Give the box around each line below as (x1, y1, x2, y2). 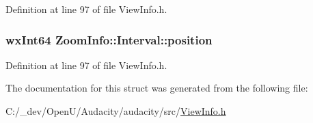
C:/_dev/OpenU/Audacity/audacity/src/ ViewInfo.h (5, 104, 226, 118)
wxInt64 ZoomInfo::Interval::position (5, 31, 213, 48)
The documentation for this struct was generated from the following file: (5, 81, 308, 95)
